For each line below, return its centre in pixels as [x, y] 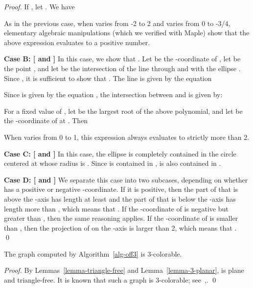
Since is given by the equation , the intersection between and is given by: [113, 94]
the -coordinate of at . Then [46, 120]
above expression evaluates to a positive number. [77, 42]
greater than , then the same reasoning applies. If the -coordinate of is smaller [121, 218]
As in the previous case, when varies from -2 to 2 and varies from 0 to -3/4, [117, 23]
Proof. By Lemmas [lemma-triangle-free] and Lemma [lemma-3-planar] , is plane [124, 270]
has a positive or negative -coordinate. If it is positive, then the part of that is [121, 189]
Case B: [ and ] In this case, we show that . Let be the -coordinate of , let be [122, 59]
